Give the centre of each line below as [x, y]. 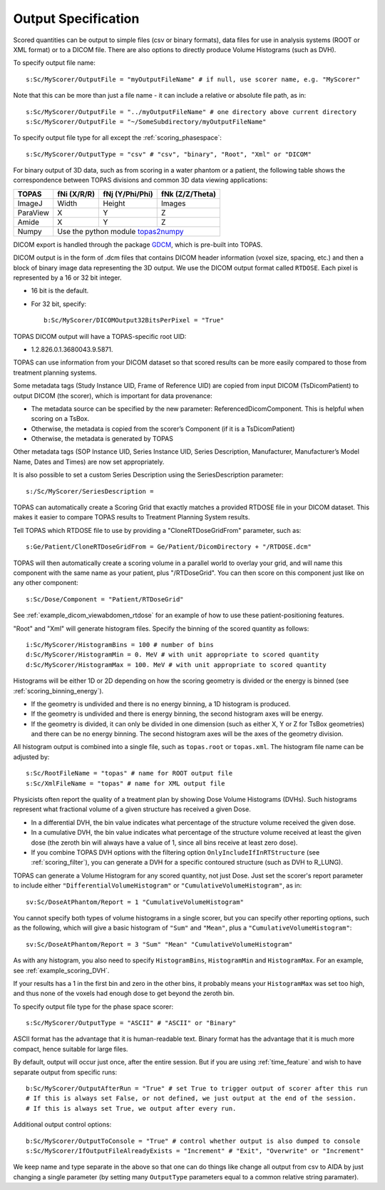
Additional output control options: [62, 1124]
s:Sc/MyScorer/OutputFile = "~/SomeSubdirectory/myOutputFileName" [146, 122]
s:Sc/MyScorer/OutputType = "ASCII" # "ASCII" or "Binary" [131, 1023]
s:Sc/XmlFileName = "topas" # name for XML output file [125, 783]
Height [114, 203]
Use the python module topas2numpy [121, 231]
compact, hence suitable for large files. [71, 1049]
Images [173, 203]
